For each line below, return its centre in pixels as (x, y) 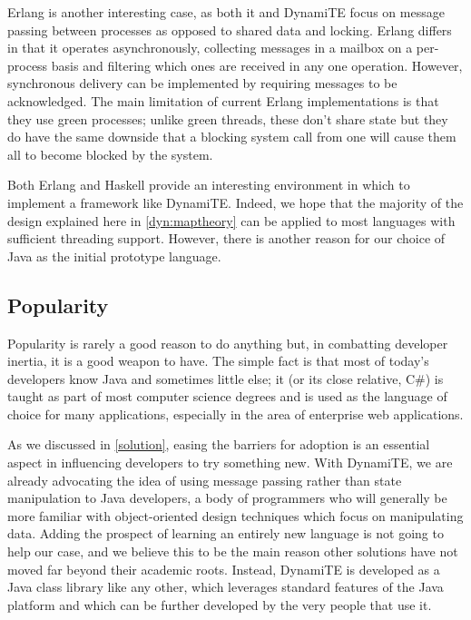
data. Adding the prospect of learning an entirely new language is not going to (226, 533)
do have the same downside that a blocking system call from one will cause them (232, 137)
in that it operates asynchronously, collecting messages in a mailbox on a (210, 48)
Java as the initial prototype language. (114, 256)
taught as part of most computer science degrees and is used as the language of (227, 396)
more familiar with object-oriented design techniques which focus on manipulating (235, 515)
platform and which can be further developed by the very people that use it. (220, 604)
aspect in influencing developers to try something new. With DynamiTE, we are (230, 463)
